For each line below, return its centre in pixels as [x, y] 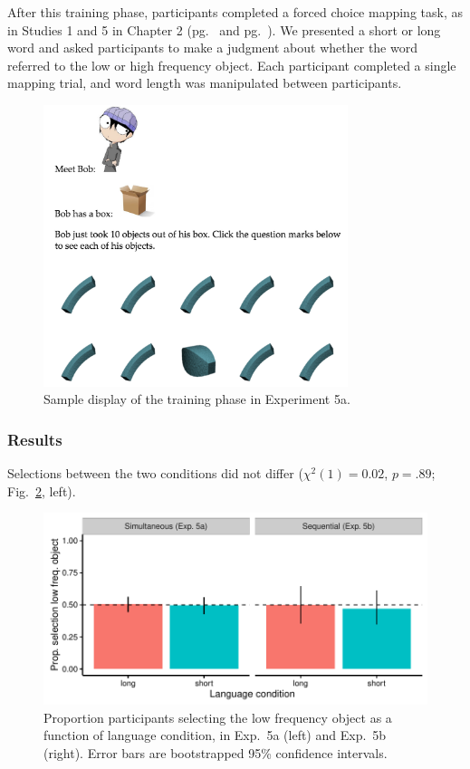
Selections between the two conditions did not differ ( [155, 473]
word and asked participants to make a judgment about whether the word [212, 48]
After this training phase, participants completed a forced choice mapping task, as [235, 12]
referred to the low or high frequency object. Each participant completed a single [232, 65]
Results [35, 439]
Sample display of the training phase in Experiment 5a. [197, 399]
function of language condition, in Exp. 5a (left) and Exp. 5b [215, 735]
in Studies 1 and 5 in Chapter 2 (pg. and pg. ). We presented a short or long [224, 29]
